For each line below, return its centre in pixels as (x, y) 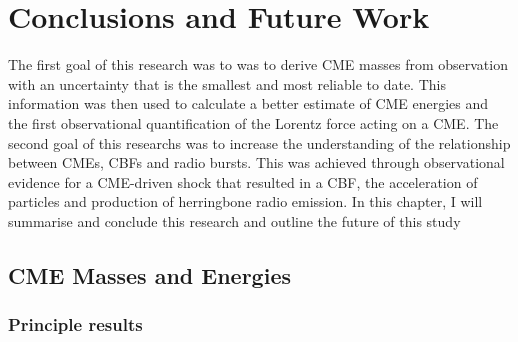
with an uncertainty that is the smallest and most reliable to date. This (227, 83)
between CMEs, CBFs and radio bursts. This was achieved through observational (256, 162)
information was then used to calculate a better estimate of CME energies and (248, 103)
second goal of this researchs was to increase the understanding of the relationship (259, 142)
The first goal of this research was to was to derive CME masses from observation (258, 64)
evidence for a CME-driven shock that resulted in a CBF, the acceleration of (243, 181)
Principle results (75, 324)
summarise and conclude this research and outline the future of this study (234, 220)
